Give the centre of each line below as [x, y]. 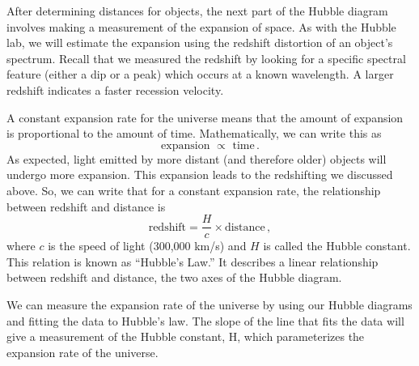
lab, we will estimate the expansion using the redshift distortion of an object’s [200, 43]
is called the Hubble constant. [337, 246]
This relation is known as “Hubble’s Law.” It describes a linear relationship [193, 261]
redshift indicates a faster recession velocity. [115, 89]
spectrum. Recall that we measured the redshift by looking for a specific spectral [206, 58]
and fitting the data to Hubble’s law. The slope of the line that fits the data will [205, 320]
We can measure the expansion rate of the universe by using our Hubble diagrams [209, 304]
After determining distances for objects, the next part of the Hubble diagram [197, 11]
